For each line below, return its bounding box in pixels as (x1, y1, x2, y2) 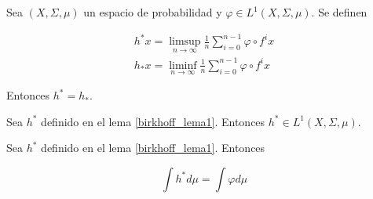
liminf (169, 60, 197, 71)
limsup (169, 36, 201, 48)
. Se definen (311, 4, 368, 20)
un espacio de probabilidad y (83, 4, 222, 20)
